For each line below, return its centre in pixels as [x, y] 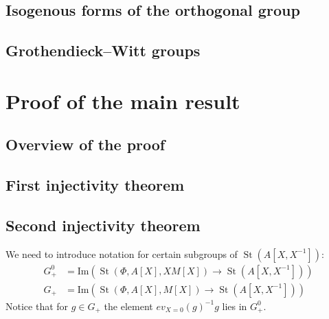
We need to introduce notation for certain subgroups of [122, 253]
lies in [235, 306]
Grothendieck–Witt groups [103, 50]
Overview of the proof [86, 144]
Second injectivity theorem [103, 225]
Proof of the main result [123, 101]
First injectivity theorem [95, 185]
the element [128, 306]
